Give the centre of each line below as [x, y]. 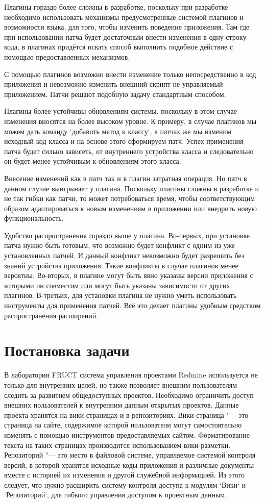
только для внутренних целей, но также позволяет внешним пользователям [121, 384]
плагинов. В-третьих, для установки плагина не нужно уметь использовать [121, 295]
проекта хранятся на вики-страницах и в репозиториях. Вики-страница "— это [126, 414]
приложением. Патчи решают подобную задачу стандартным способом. [115, 94]
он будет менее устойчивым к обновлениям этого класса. [93, 161]
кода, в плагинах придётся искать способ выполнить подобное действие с [119, 47]
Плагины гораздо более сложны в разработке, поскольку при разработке [116, 7]
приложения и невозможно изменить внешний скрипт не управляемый [114, 84]
